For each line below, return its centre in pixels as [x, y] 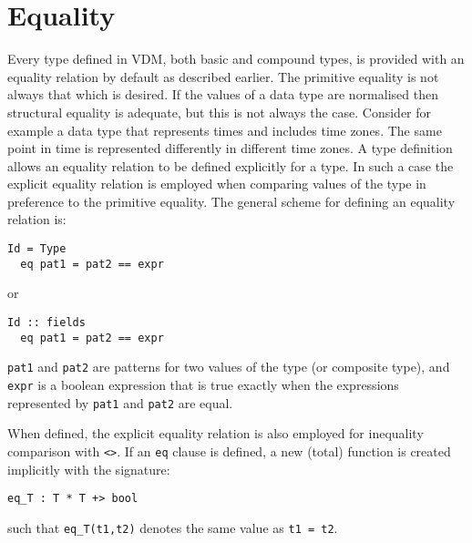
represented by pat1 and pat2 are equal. [120, 402]
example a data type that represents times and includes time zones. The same [225, 130]
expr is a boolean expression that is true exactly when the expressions [203, 384]
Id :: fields [46, 322]
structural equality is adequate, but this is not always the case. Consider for [220, 112]
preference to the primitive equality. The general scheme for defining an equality [231, 201]
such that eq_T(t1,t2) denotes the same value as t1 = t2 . [173, 527]
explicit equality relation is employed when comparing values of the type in [217, 184]
